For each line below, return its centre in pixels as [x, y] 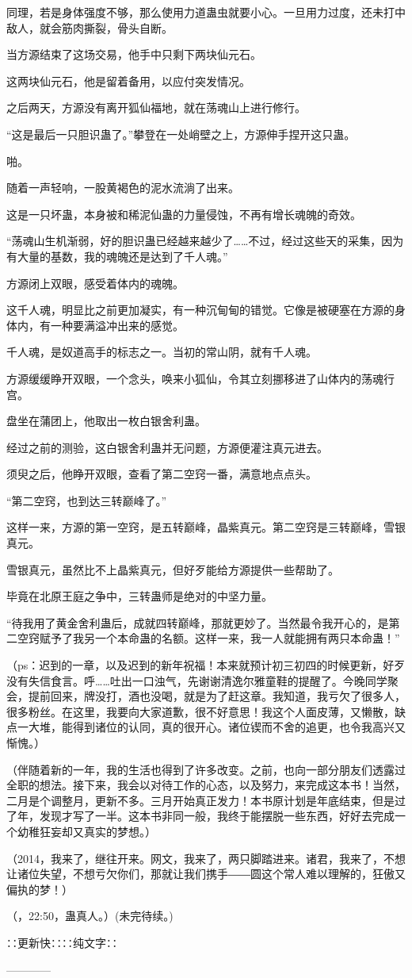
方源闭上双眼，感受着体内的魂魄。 [95, 283]
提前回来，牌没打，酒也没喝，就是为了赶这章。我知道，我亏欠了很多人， [217, 696]
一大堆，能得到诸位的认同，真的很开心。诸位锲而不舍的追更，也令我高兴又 [211, 727]
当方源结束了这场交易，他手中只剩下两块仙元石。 [134, 54]
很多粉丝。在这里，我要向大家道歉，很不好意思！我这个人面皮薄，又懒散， [200, 711]
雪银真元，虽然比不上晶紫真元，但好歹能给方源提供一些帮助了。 [173, 569]
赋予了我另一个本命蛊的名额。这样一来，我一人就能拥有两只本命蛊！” [219, 638]
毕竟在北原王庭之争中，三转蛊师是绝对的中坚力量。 [139, 596]
